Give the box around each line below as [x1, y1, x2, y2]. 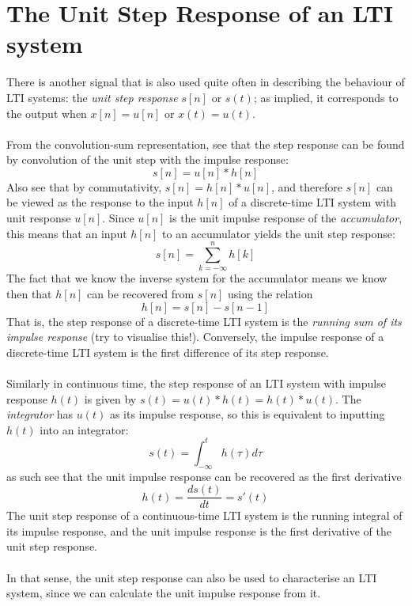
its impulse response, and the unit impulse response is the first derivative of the [6, 522, 391, 539]
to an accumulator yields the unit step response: [162, 225, 395, 241]
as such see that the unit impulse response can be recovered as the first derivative [6, 468, 402, 484]
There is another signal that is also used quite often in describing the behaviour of [6, 74, 405, 90]
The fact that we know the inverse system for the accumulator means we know [6, 270, 387, 286]
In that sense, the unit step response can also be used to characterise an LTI [6, 569, 377, 585]
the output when [6, 104, 87, 121]
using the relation [228, 285, 313, 301]
